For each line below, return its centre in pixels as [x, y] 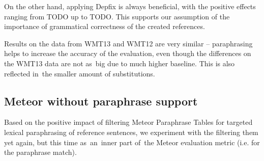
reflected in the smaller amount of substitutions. [80, 73]
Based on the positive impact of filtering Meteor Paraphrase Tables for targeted [128, 122]
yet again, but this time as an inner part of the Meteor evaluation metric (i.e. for [132, 142]
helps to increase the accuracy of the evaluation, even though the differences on [128, 53]
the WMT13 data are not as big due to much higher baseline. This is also [120, 63]
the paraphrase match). [40, 152]
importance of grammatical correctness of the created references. [105, 26]
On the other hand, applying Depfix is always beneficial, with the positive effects [130, 6]
